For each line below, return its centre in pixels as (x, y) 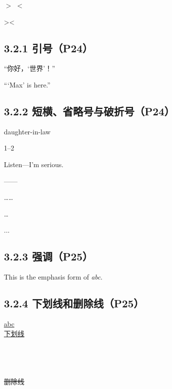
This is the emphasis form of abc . (53, 277)
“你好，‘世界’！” (29, 68)
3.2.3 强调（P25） (48, 256)
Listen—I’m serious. (34, 164)
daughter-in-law (27, 131)
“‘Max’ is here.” (27, 84)
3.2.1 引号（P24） (48, 48)
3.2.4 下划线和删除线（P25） (74, 303)
